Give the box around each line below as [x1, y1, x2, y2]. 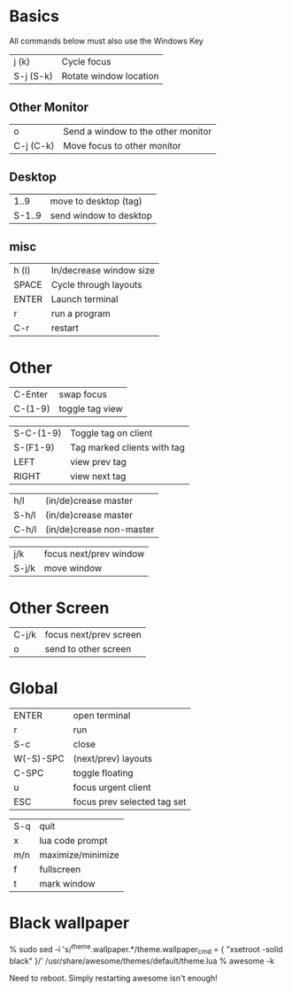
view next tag [70, 470, 127, 483]
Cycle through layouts [50, 279, 142, 291]
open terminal [73, 709, 131, 722]
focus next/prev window [43, 547, 145, 560]
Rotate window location [61, 69, 159, 81]
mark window [39, 878, 96, 890]
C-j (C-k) [13, 139, 55, 151]
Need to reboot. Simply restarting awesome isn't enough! [9, 973, 219, 983]
